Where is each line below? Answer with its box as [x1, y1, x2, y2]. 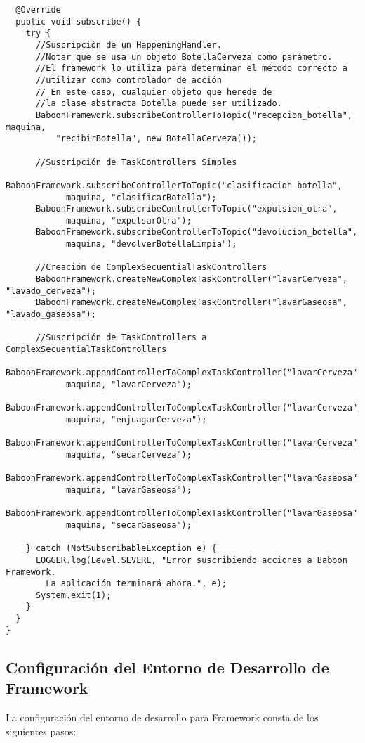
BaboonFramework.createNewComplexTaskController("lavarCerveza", [35, 274, 347, 285]
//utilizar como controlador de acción [35, 75, 222, 85]
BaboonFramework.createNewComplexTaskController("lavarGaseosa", [35, 297, 347, 308]
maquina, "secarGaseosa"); [65, 519, 192, 530]
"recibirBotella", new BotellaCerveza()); [55, 134, 257, 144]
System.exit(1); [35, 590, 112, 600]
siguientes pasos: [6, 723, 77, 738]
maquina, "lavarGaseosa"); [65, 484, 192, 495]
